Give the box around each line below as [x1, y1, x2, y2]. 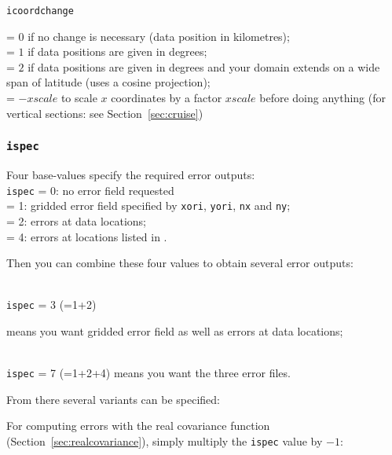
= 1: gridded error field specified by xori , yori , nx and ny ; [6, 197, 291, 214]
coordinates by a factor [111, 90, 222, 106]
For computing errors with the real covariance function [6, 417, 270, 434]
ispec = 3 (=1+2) [6, 296, 97, 313]
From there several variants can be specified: [6, 391, 221, 407]
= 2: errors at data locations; [6, 212, 146, 229]
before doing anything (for [259, 90, 386, 106]
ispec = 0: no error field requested [6, 182, 174, 198]
